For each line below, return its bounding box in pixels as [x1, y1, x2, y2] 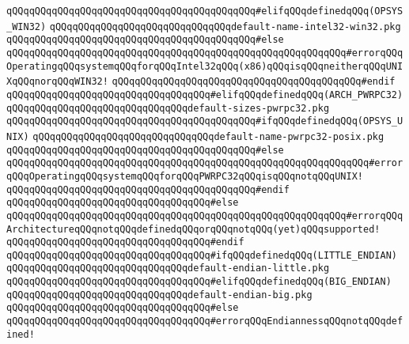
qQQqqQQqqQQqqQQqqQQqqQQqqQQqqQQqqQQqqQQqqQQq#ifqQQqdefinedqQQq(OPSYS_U [6, 115, 403, 127]
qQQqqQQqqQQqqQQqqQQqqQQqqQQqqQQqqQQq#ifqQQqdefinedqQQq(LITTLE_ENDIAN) [6, 249, 397, 261]
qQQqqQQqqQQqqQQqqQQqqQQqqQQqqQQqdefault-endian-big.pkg [6, 289, 312, 301]
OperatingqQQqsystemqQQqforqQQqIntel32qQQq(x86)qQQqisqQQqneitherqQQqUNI [6, 60, 403, 72]
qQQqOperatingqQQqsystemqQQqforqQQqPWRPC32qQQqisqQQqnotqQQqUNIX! [6, 170, 364, 182]
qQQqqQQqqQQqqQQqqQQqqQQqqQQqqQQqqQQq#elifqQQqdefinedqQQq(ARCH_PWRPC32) [6, 89, 403, 100]
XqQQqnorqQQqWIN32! [6, 76, 108, 88]
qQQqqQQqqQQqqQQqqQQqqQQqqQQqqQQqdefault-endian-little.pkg [6, 263, 330, 274]
